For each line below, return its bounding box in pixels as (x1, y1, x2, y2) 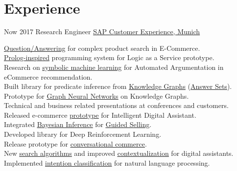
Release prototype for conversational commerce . (4, 138, 147, 149)
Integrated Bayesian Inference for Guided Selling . (4, 119, 152, 129)
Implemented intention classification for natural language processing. (4, 157, 210, 168)
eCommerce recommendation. (4, 71, 93, 82)
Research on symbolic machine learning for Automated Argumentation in (4, 62, 224, 72)
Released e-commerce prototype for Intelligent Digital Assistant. (4, 109, 196, 120)
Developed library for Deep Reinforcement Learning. (4, 129, 162, 139)
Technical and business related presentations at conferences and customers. (4, 100, 229, 110)
